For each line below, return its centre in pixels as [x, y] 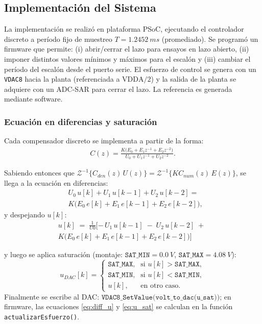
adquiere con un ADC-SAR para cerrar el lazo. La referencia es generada [118, 89]
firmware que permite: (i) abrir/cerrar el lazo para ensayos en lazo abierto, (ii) [127, 49]
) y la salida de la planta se [194, 79]
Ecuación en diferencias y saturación [81, 121]
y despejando [25, 214]
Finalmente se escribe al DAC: [52, 296]
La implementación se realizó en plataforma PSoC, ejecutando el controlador [124, 29]
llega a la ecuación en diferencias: [56, 182]
